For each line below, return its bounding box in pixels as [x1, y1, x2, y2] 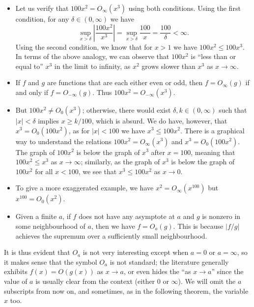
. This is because [173, 220, 224, 231]
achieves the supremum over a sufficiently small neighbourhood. [15, 230, 207, 241]
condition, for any [15, 14, 69, 24]
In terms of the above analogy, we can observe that [15, 51, 169, 61]
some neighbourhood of [15, 220, 85, 231]
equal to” [15, 61, 43, 71]
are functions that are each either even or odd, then [47, 77, 203, 88]
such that [219, 104, 247, 115]
